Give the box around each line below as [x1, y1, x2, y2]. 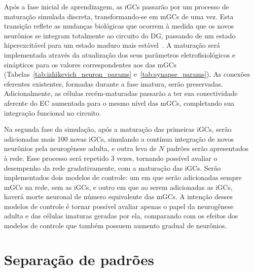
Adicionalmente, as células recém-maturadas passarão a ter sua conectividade [4, 88, 238, 98]
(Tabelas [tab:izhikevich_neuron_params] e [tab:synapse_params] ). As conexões [4, 69, 250, 79]
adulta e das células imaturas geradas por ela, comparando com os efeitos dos [4, 211, 238, 221]
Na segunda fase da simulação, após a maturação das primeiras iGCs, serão [4, 124, 232, 134]
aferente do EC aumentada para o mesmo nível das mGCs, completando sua [4, 97, 234, 108]
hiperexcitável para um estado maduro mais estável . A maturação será [4, 40, 220, 50]
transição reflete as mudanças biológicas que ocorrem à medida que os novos [4, 21, 234, 31]
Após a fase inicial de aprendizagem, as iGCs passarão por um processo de [4, 1, 229, 11]
